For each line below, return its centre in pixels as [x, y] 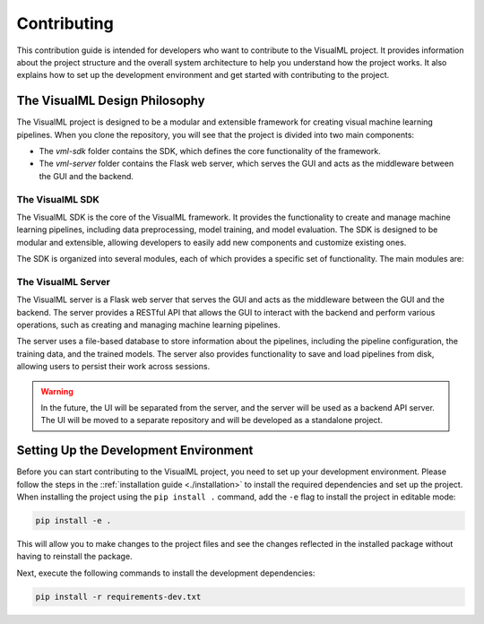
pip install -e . [73, 521]
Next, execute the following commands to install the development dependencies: [166, 573]
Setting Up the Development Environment [135, 451]
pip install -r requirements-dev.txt [118, 597]
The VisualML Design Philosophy [111, 101]
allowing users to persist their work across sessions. [113, 367]
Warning [57, 391]
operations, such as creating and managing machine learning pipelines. [148, 325]
